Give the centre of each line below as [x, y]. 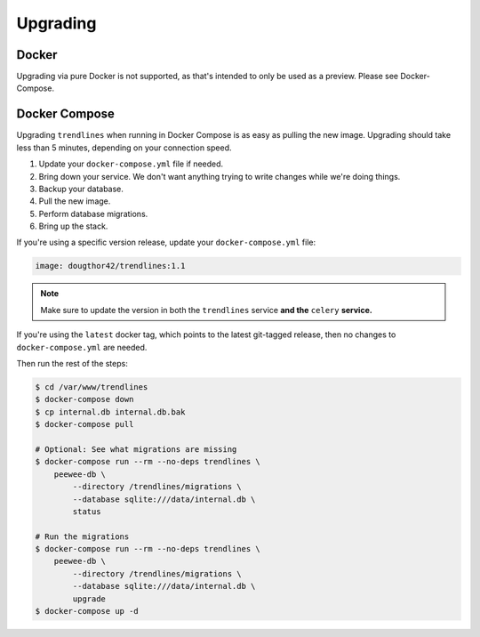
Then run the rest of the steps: [72, 364]
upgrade [89, 599]
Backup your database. [81, 189]
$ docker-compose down [84, 399]
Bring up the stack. [73, 226]
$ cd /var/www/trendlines [92, 387]
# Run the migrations [82, 536]
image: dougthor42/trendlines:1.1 [110, 266]
